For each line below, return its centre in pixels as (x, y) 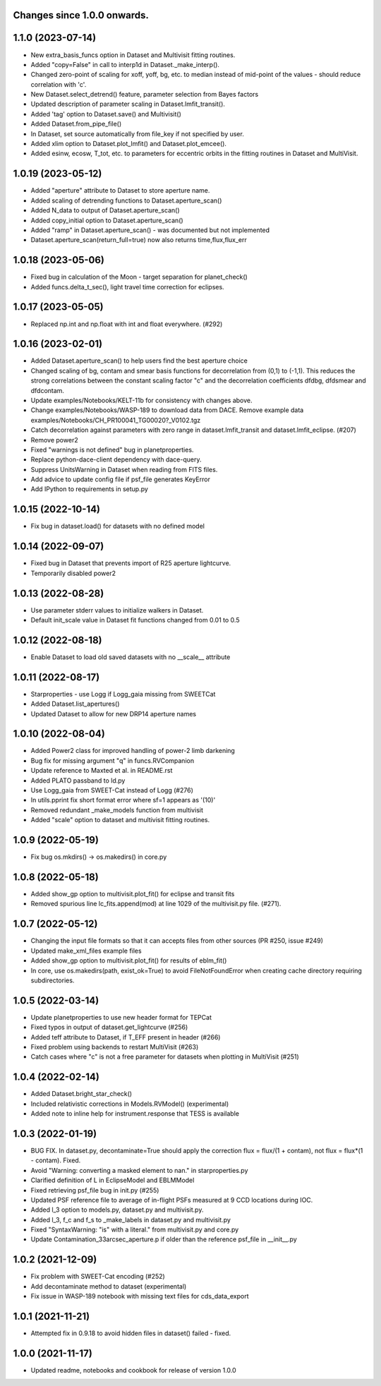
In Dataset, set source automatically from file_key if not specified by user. (138, 133)
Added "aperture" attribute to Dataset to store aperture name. (120, 191)
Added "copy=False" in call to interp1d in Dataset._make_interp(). (125, 64)
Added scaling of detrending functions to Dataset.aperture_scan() (126, 200)
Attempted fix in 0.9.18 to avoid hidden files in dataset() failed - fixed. (131, 1333)
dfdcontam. (48, 390)
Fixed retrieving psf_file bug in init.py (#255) (95, 1190)
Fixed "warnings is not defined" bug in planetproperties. (112, 450)
